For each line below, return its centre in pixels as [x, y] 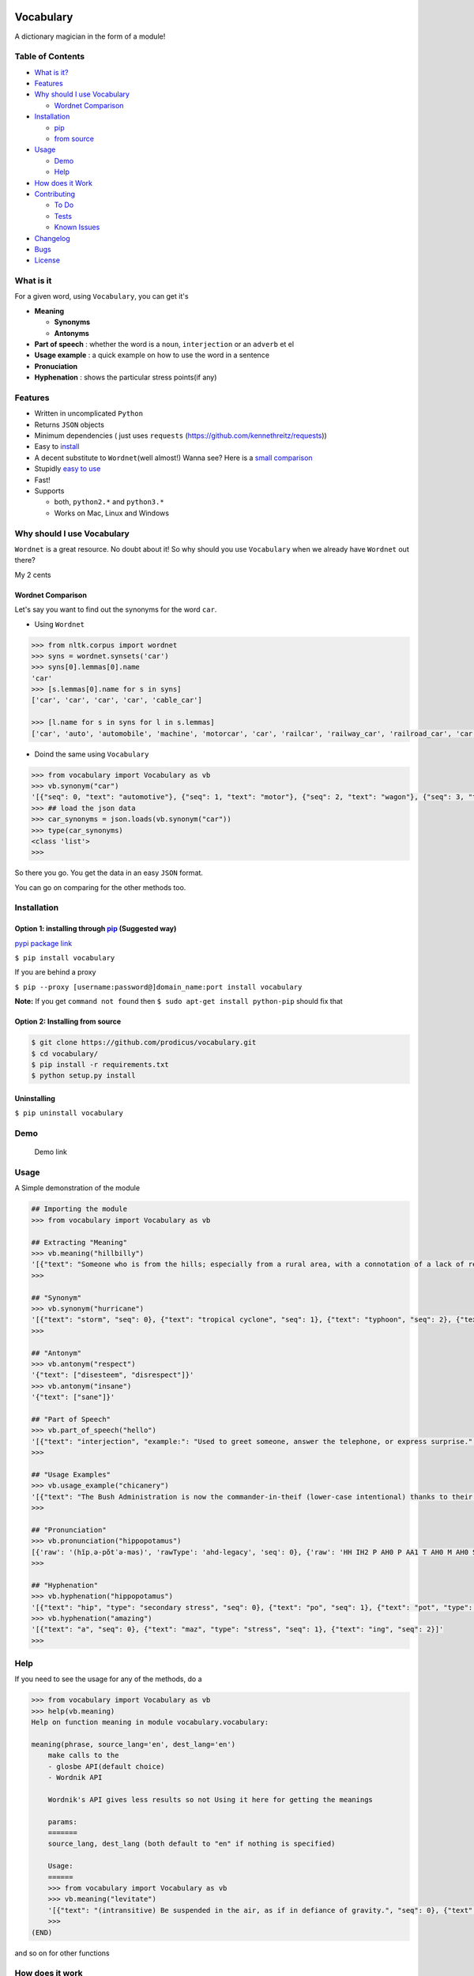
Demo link [51, 1152]
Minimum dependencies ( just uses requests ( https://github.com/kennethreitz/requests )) [181, 436]
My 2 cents [33, 575]
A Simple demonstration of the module [77, 1188]
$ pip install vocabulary [65, 958]
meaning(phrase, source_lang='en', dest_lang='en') [134, 1744]
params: [63, 1821]
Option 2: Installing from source [68, 1022]
